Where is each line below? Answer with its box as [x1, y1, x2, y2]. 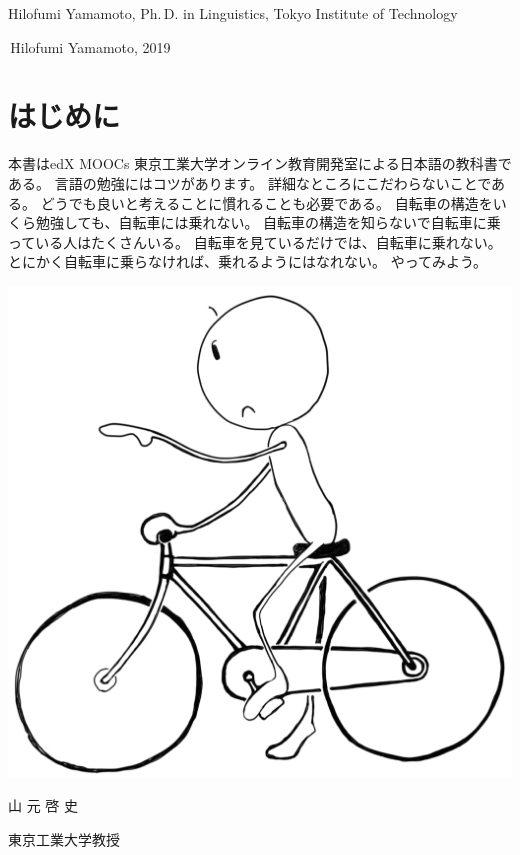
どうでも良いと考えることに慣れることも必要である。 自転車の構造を [40, 192, 493, 213]
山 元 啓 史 [8, 795, 78, 816]
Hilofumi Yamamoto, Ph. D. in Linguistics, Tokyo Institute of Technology [8, 3, 458, 23]
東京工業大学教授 [8, 828, 120, 849]
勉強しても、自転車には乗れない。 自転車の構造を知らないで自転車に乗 [35, 212, 501, 233]
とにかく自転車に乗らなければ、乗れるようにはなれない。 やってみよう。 [8, 251, 488, 272]
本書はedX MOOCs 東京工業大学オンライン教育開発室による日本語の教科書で [8, 153, 512, 174]
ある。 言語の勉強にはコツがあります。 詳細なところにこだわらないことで [8, 172, 492, 193]
